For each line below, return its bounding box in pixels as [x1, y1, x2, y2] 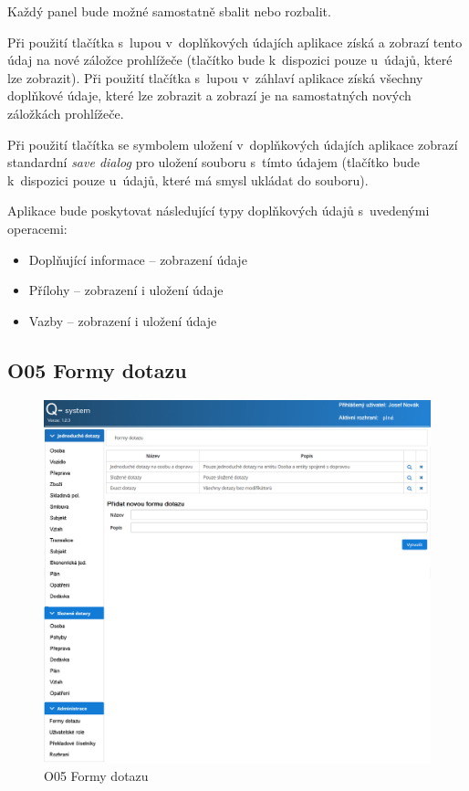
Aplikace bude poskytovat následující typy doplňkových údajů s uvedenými [7, 201, 430, 220]
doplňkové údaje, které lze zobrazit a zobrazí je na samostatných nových [7, 86, 412, 105]
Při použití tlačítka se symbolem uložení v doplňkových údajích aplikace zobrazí [7, 134, 458, 153]
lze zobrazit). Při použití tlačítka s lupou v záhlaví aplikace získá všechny [7, 68, 423, 87]
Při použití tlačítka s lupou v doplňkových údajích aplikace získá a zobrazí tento [7, 32, 463, 51]
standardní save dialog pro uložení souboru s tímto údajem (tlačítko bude [7, 153, 421, 172]
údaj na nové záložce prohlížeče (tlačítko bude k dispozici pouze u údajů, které [7, 50, 453, 69]
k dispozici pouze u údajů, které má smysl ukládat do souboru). [7, 170, 369, 189]
